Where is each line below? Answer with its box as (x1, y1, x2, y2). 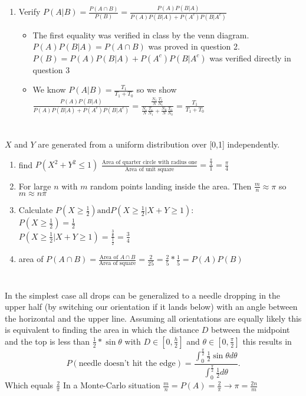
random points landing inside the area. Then (90, 179, 252, 192)
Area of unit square (125, 166, 175, 172)
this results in (242, 335, 292, 347)
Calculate (18, 204, 53, 216)
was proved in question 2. (148, 40, 240, 53)
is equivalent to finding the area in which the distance (5, 323, 199, 336)
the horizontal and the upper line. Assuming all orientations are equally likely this (5, 312, 302, 324)
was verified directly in (209, 51, 291, 64)
